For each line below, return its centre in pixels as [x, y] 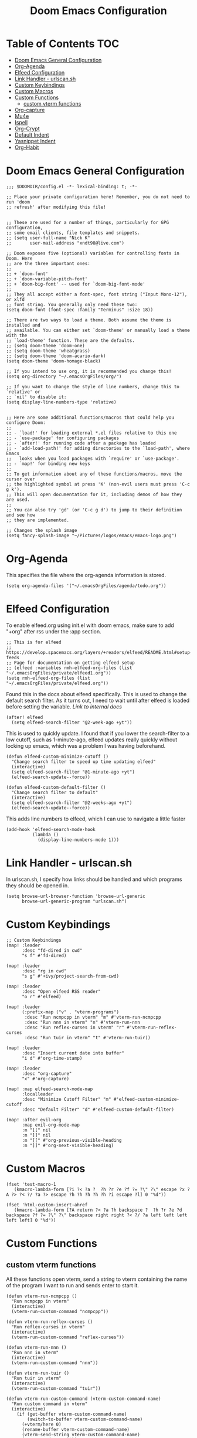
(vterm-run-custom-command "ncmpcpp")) [60, 1311]
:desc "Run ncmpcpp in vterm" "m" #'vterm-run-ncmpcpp [93, 1017]
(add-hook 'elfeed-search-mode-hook [51, 829]
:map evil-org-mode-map [51, 1125]
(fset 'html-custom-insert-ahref [47, 1205]
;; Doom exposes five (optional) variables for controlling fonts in [93, 253]
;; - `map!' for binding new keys [48, 464]
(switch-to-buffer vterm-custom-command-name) [85, 1419]
